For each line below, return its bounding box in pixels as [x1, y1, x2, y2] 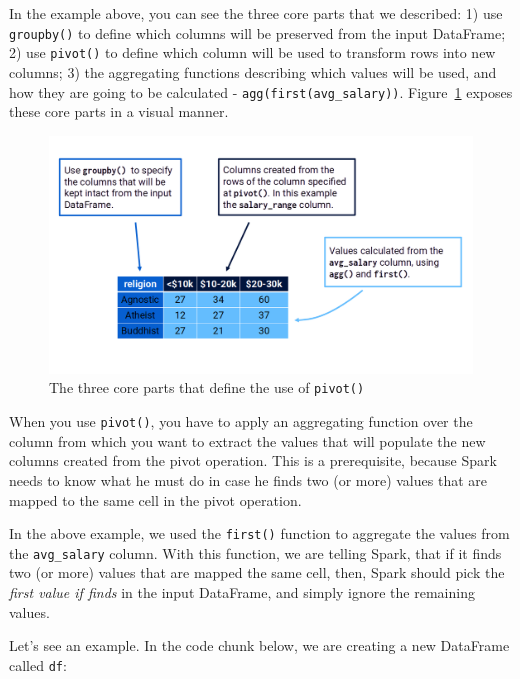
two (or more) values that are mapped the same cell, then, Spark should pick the [9, 562, 505, 583]
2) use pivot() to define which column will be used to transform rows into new [9, 42, 496, 63]
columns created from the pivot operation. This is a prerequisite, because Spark [9, 450, 497, 471]
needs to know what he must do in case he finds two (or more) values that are [9, 469, 487, 490]
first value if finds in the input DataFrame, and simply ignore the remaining [9, 582, 475, 603]
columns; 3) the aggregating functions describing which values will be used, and [9, 61, 497, 82]
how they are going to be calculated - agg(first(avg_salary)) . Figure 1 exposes [9, 81, 513, 102]
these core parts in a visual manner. [9, 101, 229, 122]
